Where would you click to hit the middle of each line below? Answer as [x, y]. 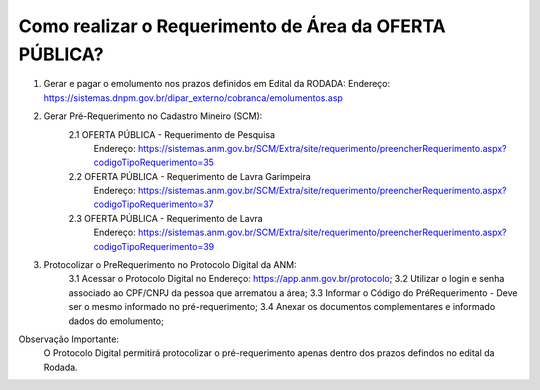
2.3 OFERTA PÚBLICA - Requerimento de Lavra [166, 218]
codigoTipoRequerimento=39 [154, 246]
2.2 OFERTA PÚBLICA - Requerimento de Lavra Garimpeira [190, 176]
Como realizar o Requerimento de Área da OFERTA [232, 26]
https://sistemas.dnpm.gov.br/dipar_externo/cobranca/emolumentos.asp [193, 97]
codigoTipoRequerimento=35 [154, 162]
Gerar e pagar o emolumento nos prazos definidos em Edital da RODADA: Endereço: [217, 84]
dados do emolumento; [116, 321]
